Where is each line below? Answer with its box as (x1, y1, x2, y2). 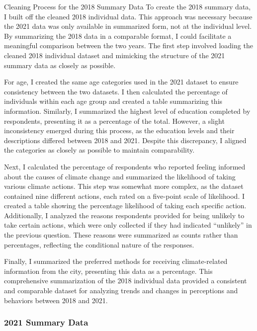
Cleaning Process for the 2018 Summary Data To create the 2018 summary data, (4, 1, 251, 11)
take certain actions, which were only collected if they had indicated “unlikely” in (4, 220, 252, 230)
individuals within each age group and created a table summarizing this (4, 96, 223, 106)
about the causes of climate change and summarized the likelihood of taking (4, 171, 236, 181)
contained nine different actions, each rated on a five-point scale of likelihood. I (4, 190, 245, 201)
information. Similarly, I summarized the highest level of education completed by (4, 105, 251, 116)
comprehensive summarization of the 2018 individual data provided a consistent (4, 275, 247, 286)
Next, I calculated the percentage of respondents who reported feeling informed (4, 161, 246, 171)
